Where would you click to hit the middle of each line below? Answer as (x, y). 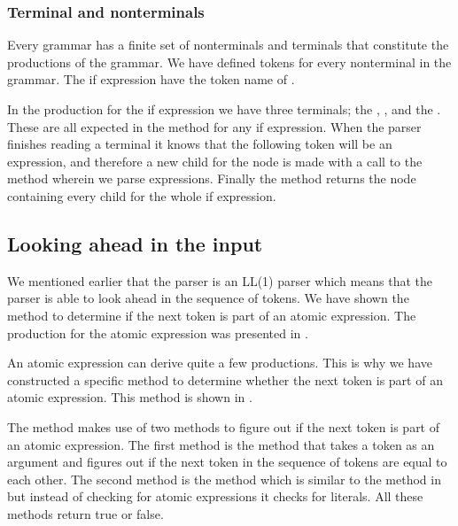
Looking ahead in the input (135, 243)
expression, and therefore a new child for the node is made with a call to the (215, 161)
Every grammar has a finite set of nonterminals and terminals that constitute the (228, 45)
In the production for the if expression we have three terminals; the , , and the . (224, 109)
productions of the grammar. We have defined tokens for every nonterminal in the (229, 62)
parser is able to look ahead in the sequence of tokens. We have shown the (208, 298)
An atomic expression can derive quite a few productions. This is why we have (220, 363)
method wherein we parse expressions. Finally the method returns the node (212, 178)
